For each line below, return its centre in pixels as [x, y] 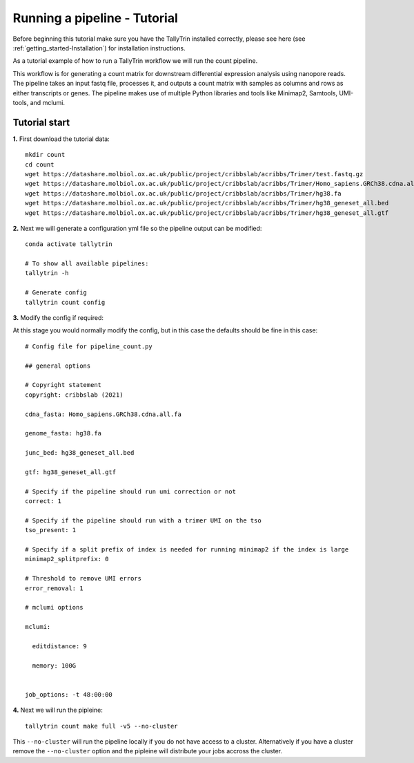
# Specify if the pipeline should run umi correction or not [130, 491]
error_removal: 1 [54, 588]
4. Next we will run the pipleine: [58, 710]
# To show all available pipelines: [87, 264]
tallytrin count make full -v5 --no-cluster [102, 726]
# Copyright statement [63, 385]
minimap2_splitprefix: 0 [67, 559]
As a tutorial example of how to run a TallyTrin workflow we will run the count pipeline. [135, 61]
